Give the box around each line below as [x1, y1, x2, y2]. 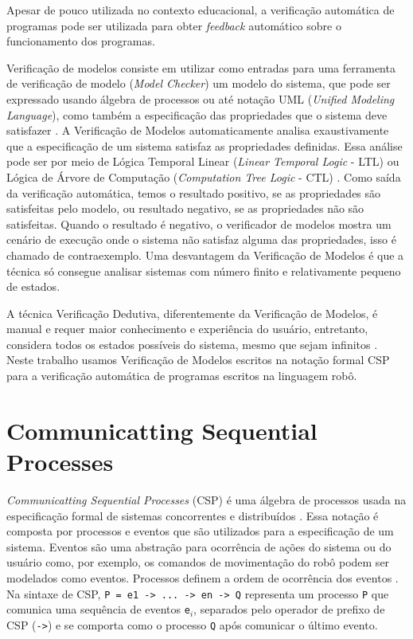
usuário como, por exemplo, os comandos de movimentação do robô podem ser [6, 554, 390, 570]
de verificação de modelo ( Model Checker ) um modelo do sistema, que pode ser [6, 75, 391, 92]
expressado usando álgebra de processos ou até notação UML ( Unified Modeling [6, 90, 395, 107]
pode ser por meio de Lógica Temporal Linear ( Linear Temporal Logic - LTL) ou [6, 153, 399, 170]
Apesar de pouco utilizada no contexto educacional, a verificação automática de [6, 2, 395, 18]
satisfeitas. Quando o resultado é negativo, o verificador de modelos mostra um [6, 215, 392, 232]
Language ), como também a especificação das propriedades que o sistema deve [6, 106, 388, 123]
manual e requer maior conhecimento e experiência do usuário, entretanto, [6, 320, 368, 337]
